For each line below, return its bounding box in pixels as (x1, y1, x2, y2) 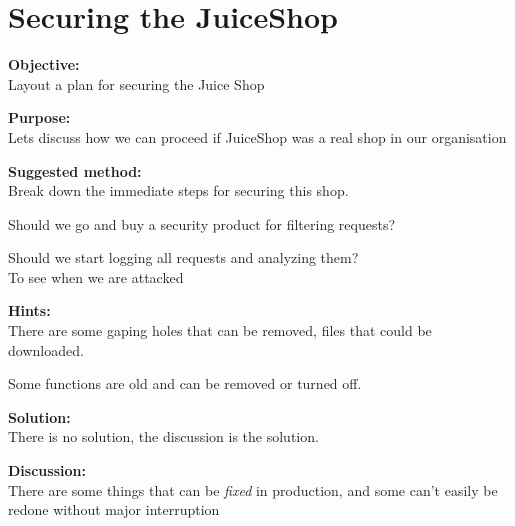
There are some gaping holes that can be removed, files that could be (8, 320, 432, 341)
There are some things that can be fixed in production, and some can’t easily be (8, 479, 498, 500)
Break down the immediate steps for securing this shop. (8, 180, 349, 201)
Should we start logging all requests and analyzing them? (8, 247, 359, 268)
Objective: (8, 54, 80, 75)
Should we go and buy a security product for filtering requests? (8, 213, 396, 234)
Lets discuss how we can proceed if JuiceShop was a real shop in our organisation (8, 126, 507, 147)
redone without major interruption (8, 499, 220, 520)
